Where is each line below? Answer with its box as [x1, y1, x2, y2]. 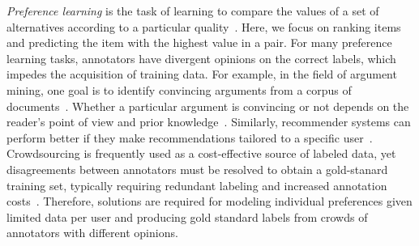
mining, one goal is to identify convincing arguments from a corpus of [6, 81, 352, 98]
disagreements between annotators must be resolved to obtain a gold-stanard [6, 160, 388, 177]
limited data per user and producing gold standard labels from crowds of [6, 208, 368, 225]
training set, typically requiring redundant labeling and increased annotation [6, 176, 387, 193]
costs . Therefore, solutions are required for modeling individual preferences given [6, 193, 413, 210]
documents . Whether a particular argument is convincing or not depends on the [6, 97, 409, 114]
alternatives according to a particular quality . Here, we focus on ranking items [6, 18, 401, 35]
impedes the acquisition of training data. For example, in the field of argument [6, 66, 397, 83]
